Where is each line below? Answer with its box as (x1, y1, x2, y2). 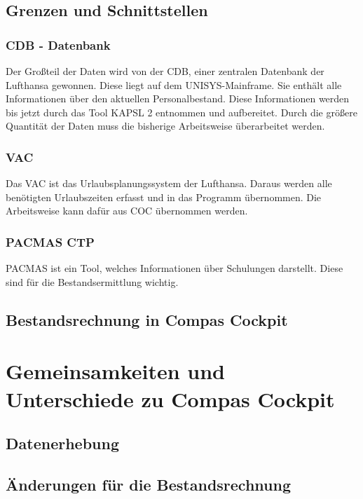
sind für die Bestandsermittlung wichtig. (6, 274, 179, 289)
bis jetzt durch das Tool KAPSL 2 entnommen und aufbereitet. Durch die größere (6, 104, 357, 119)
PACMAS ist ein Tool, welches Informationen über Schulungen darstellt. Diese (6, 261, 343, 275)
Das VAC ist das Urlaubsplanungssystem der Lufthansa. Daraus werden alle (6, 176, 332, 191)
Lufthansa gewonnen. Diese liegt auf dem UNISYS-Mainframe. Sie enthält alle (6, 77, 342, 92)
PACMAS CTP (6, 233, 95, 250)
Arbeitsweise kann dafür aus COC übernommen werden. (6, 203, 248, 218)
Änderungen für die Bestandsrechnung (6, 473, 291, 495)
